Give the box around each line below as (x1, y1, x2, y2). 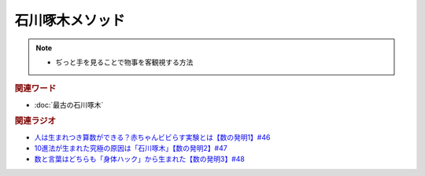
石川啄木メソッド (14, 12, 126, 29)
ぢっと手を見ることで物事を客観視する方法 (55, 57, 194, 67)
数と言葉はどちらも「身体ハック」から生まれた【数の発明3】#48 (34, 154, 246, 164)
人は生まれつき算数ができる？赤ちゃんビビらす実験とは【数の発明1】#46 (34, 132, 271, 141)
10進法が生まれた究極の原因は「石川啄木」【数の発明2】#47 (34, 144, 227, 153)
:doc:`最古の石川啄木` (34, 100, 104, 109)
